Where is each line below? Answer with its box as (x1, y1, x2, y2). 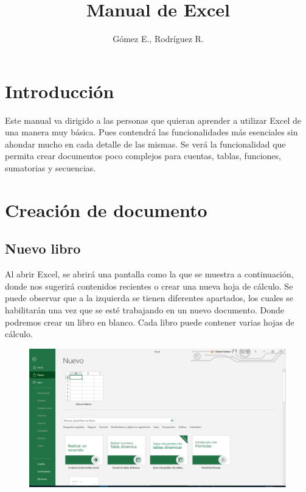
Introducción (5, 78, 114, 103)
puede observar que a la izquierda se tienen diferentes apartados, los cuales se (5, 291, 293, 304)
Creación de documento (5, 197, 207, 222)
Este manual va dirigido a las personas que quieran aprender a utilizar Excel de (5, 113, 302, 126)
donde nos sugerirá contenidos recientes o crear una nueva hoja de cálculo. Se (5, 279, 293, 292)
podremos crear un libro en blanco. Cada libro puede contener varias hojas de (5, 315, 294, 328)
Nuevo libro (5, 239, 81, 258)
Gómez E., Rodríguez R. (113, 32, 204, 45)
